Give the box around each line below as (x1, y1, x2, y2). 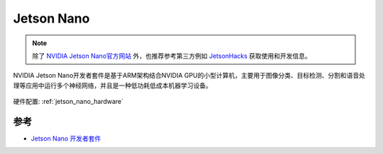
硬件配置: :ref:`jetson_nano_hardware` (13, 97, 124, 106)
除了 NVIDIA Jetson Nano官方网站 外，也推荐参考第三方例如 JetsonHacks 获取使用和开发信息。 (32, 52, 311, 60)
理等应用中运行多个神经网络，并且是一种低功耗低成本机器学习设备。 (13, 81, 212, 90)
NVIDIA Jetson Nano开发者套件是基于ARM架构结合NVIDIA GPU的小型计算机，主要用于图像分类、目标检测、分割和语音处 (13, 71, 365, 80)
